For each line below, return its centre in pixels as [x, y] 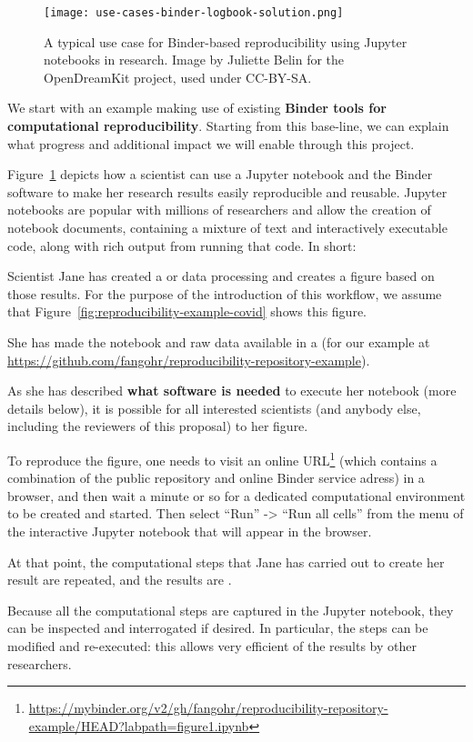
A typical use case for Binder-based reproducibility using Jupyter [226, 41]
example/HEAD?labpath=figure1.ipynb [139, 725]
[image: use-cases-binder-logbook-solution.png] [194, 13]
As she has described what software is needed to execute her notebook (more [232, 391]
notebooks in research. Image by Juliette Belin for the [194, 60]
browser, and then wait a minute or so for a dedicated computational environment [236, 495]
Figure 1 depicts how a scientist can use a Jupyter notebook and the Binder [220, 174]
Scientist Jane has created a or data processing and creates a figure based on [221, 276]
